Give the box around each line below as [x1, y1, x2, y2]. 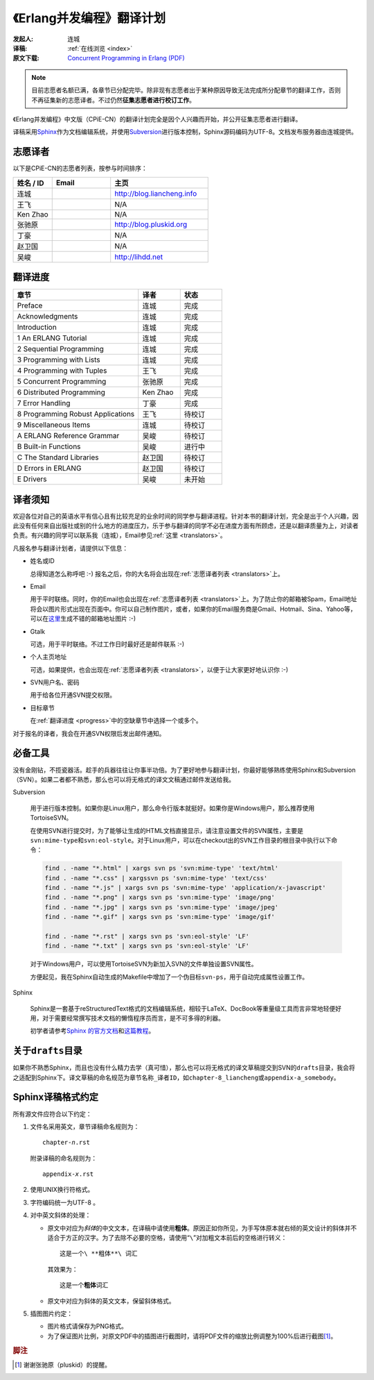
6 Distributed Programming [17, 387, 105, 397]
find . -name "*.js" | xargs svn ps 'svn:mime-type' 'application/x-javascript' [44, 884, 326, 892]
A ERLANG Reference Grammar [17, 431, 120, 441]
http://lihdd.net [114, 252, 163, 262]
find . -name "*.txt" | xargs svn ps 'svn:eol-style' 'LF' [44, 942, 249, 950]
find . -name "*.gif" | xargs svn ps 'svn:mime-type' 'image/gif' [44, 913, 275, 921]
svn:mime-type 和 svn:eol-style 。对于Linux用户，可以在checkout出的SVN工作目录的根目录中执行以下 [30, 836, 332, 844]
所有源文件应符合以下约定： [12, 1109, 92, 1118]
